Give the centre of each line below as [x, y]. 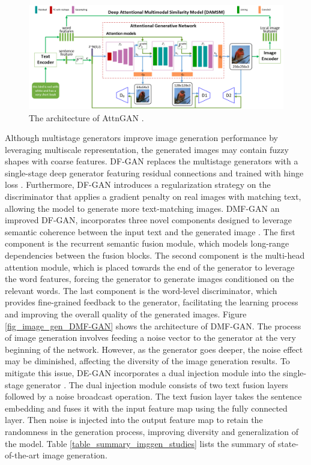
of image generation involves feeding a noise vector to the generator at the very [150, 337]
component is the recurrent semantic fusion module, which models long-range [147, 243]
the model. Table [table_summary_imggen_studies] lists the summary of [140, 443]
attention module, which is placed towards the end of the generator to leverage [150, 267]
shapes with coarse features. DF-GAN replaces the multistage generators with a [152, 161]
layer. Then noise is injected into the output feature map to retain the [134, 420]
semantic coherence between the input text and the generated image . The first [150, 231]
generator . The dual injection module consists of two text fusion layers [157, 384]
